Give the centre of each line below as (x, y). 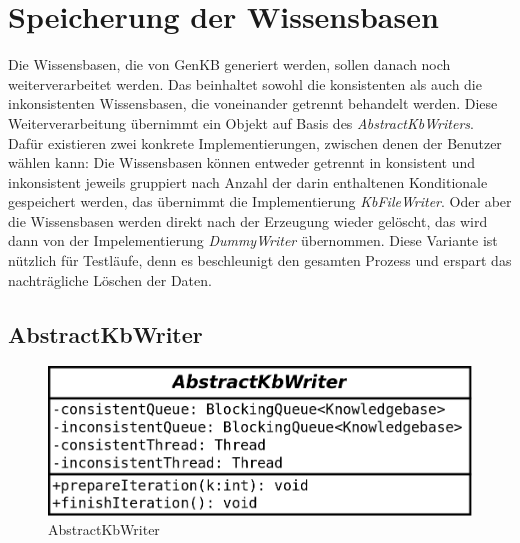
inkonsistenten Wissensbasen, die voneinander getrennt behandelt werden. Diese (253, 103)
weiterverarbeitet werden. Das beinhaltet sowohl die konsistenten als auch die (245, 83)
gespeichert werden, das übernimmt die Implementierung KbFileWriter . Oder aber (260, 201)
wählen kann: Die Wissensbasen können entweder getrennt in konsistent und (242, 162)
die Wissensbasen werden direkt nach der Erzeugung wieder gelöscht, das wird (248, 220)
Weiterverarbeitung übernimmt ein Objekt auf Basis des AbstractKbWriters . (241, 122)
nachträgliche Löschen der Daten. (110, 279)
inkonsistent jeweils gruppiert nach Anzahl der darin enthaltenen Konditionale (248, 181)
